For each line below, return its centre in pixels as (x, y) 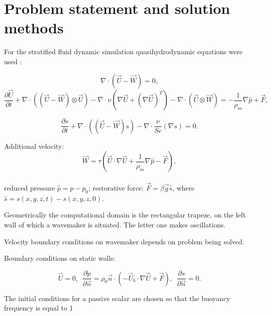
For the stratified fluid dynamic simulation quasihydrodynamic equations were (123, 52)
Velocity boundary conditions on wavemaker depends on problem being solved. (124, 241)
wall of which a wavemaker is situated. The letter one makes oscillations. (115, 225)
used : (13, 61)
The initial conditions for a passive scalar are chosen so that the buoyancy (117, 298)
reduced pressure (30, 188)
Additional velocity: (34, 146)
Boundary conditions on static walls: (60, 258)
